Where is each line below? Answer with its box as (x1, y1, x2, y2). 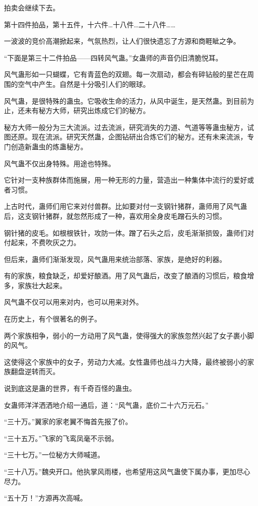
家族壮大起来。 (17, 280, 66, 290)
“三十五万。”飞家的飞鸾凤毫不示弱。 (4, 433, 119, 443)
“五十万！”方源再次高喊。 (4, 493, 87, 503)
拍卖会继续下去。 (4, 2, 60, 12)
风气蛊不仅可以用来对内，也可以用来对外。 (4, 297, 143, 307)
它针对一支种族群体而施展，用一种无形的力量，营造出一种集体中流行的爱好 (4, 175, 247, 185)
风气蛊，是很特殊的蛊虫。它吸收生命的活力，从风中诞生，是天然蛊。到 (4, 95, 233, 106)
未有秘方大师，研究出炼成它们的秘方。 (24, 105, 150, 116)
